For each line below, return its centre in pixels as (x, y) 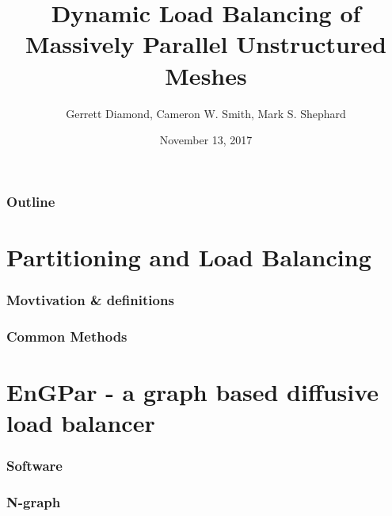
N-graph (34, 502)
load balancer (81, 423)
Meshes (206, 75)
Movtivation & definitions (90, 299)
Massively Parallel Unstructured (206, 44)
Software (34, 466)
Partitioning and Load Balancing (189, 256)
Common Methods (67, 336)
